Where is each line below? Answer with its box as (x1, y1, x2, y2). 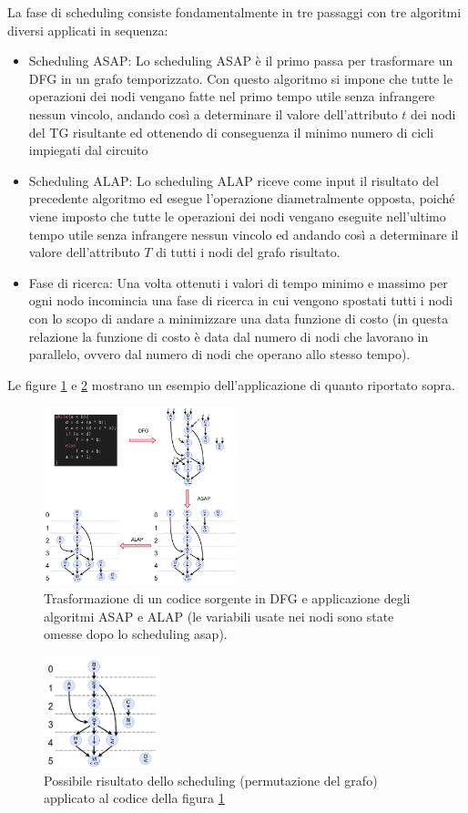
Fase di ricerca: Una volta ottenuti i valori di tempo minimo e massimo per (28, 273, 448, 292)
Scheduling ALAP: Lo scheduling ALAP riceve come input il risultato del (28, 170, 439, 190)
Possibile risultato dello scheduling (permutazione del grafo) (44, 770, 378, 789)
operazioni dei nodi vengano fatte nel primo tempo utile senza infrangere (28, 87, 435, 106)
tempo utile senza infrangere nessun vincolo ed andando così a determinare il (28, 224, 459, 243)
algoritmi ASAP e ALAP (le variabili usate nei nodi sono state (44, 606, 394, 625)
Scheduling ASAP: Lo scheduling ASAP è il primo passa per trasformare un (28, 51, 453, 70)
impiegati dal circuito (28, 140, 148, 160)
